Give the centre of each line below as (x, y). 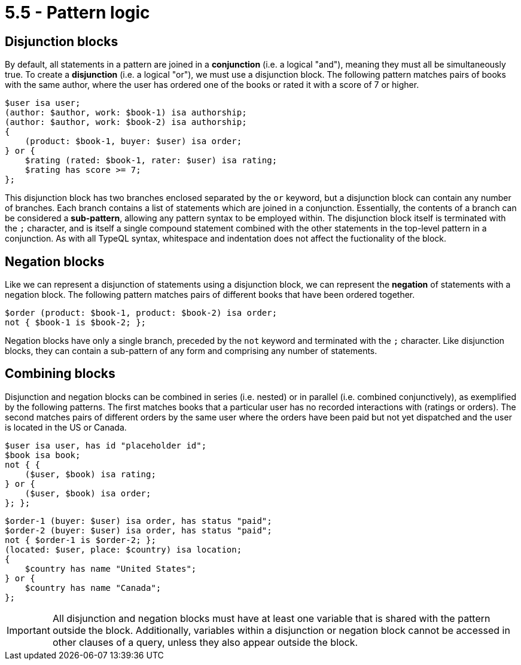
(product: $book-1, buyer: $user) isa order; (133, 141)
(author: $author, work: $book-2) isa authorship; (126, 122)
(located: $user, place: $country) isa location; (124, 549)
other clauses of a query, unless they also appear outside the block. (205, 642)
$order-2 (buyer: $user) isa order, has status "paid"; (138, 530)
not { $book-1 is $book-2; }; (76, 323)
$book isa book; (43, 455)
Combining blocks (60, 374)
